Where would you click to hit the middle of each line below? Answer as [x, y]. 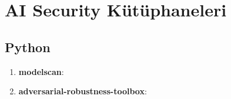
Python [28, 47]
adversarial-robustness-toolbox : [83, 91]
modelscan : [41, 71]
